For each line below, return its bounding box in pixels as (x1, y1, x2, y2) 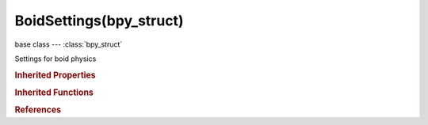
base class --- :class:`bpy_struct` (14, 40, 123, 49)
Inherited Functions (14, 87, 94, 98)
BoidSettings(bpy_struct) (14, 12, 184, 29)
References (14, 104, 62, 116)
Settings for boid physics (14, 54, 97, 63)
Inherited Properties (14, 70, 97, 81)
